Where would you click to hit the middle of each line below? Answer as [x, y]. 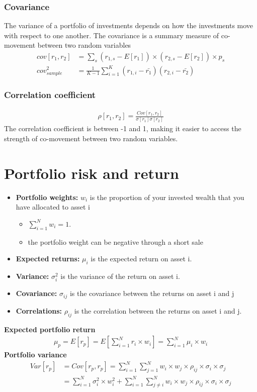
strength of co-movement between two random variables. [91, 138]
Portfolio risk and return [92, 173]
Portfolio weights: [47, 197]
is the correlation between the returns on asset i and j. [158, 310]
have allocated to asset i [53, 207]
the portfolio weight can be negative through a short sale [115, 241]
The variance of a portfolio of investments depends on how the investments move [129, 25]
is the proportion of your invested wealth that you [167, 197]
